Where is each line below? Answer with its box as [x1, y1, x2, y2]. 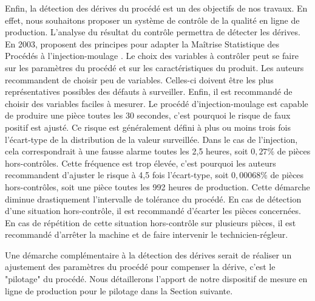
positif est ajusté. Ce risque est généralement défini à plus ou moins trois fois [5, 120, 291, 133]
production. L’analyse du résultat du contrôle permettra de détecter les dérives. [5, 26, 300, 38]
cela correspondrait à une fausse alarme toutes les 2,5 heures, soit [5, 145, 248, 157]
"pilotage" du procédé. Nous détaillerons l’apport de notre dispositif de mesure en [5, 272, 308, 285]
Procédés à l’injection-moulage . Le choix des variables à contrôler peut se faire [5, 49, 299, 62]
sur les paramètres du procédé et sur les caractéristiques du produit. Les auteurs [5, 61, 304, 74]
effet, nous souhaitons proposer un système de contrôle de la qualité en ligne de [5, 13, 300, 26]
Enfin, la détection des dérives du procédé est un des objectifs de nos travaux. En [5, 2, 308, 14]
